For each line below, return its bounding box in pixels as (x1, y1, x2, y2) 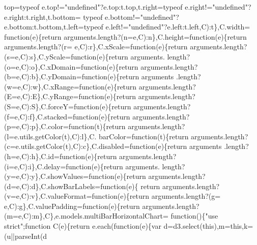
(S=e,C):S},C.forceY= (4, 101, 74, 111)
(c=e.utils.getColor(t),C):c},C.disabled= (4, 141, 130, 151)
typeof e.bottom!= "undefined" (83, 11, 176, 22)
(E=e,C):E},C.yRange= (4, 91, 79, 102)
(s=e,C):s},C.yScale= (4, 51, 71, 62)
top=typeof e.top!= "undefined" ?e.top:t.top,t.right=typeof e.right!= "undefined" (4, 2, 248, 12)
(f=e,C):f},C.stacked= (4, 111, 73, 121)
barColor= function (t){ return (99, 131, 189, 141)
